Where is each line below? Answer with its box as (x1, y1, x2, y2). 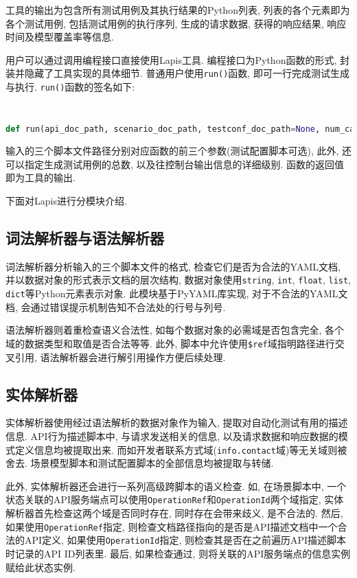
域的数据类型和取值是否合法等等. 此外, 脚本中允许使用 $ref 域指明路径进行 (5, 336, 335, 350)
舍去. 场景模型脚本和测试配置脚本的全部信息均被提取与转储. (5, 456, 274, 470)
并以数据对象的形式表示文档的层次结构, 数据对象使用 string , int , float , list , (5, 273, 352, 287)
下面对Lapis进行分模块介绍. (5, 194, 127, 207)
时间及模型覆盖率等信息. (5, 30, 114, 44)
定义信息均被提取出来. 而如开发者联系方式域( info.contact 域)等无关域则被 (14, 442, 347, 456)
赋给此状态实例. (5, 559, 76, 574)
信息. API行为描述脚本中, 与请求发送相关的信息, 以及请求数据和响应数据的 (5, 428, 338, 443)
